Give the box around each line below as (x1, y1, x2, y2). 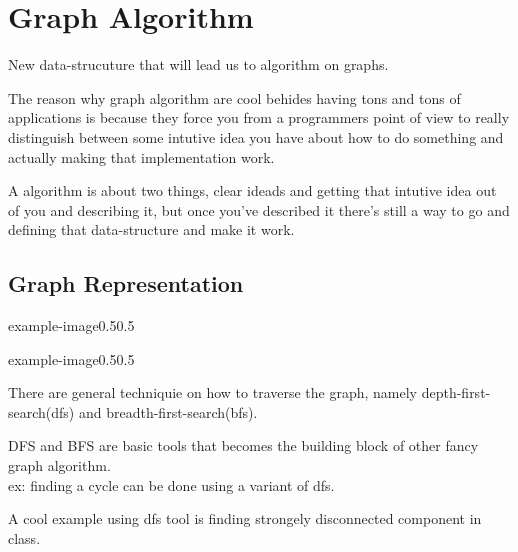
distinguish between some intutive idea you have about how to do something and (8, 126, 504, 147)
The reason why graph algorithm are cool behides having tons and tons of (8, 87, 461, 108)
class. (8, 527, 41, 548)
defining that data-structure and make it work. (8, 219, 295, 240)
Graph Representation (8, 268, 244, 299)
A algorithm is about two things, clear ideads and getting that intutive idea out (8, 180, 497, 201)
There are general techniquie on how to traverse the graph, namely (8, 382, 418, 403)
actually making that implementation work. (8, 146, 275, 167)
